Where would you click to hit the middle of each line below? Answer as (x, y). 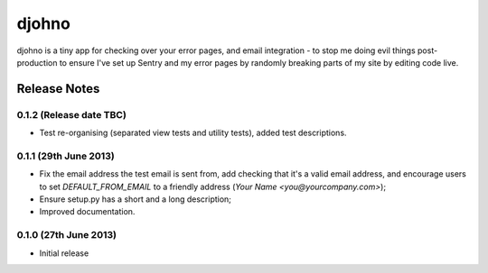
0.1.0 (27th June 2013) (67, 235)
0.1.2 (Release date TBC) (71, 114)
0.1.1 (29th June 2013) (66, 156)
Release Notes (58, 89)
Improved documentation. (87, 212)
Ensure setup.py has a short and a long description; (136, 199)
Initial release (64, 253)
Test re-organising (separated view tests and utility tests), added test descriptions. (193, 133)
